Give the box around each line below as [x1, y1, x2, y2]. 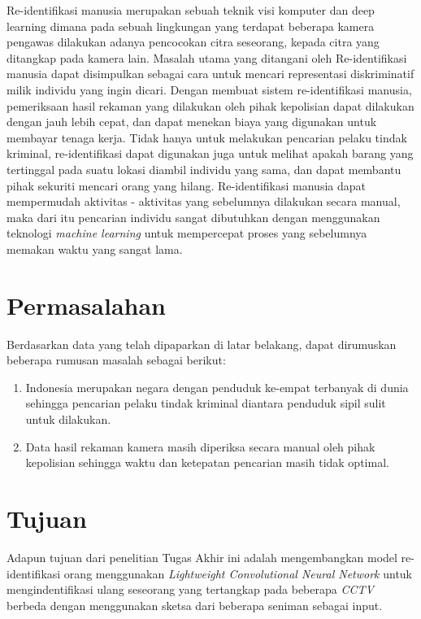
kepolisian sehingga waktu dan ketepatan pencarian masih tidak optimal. [25, 454, 389, 471]
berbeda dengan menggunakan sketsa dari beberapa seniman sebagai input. [7, 596, 383, 613]
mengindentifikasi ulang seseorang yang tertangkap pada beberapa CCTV [7, 581, 374, 598]
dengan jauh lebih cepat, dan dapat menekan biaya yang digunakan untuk [7, 113, 377, 130]
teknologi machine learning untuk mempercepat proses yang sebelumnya [7, 224, 367, 242]
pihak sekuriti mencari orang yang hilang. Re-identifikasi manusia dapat [7, 177, 366, 194]
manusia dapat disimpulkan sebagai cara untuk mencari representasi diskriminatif [7, 65, 414, 82]
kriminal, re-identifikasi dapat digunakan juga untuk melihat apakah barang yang [7, 145, 414, 162]
